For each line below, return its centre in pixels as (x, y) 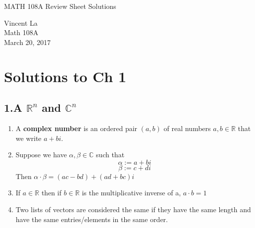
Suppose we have (41, 155)
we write (28, 138)
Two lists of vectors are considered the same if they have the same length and (133, 209)
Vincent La (21, 23)
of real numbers (187, 128)
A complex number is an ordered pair (76, 128)
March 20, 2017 (27, 42)
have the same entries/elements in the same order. (92, 219)
